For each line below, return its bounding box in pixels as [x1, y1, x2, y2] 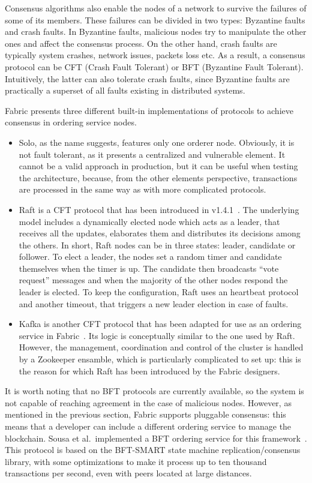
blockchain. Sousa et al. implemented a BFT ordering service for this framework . [5, 431, 307, 444]
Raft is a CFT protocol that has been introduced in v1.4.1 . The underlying [19, 203, 299, 215]
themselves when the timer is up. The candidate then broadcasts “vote [19, 262, 279, 274]
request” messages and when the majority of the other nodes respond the [19, 274, 288, 286]
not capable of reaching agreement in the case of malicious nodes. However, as [5, 396, 292, 409]
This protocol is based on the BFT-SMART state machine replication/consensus [5, 443, 301, 456]
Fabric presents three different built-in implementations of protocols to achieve [5, 104, 293, 116]
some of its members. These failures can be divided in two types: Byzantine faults [5, 13, 305, 26]
